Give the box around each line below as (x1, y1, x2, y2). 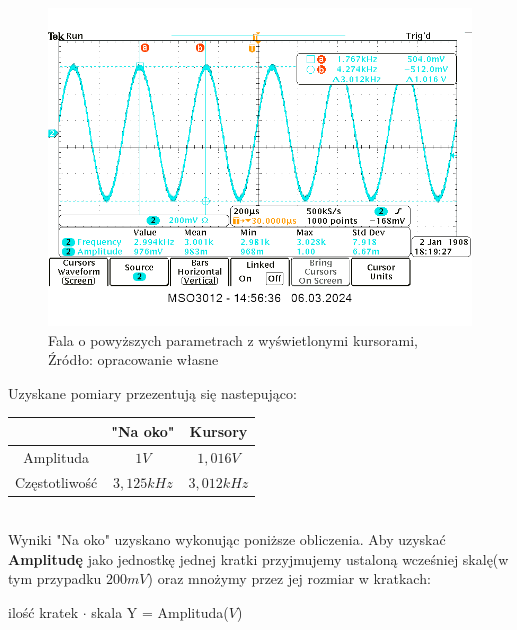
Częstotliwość (15, 471, 98, 492)
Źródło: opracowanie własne (48, 349, 219, 370)
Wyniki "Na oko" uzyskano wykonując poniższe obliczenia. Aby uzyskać (8, 529, 446, 550)
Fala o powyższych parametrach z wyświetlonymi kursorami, (48, 329, 419, 350)
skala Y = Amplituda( (91, 602, 229, 623)
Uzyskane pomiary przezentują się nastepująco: (8, 382, 297, 403)
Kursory (189, 420, 248, 441)
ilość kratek (8, 602, 79, 623)
